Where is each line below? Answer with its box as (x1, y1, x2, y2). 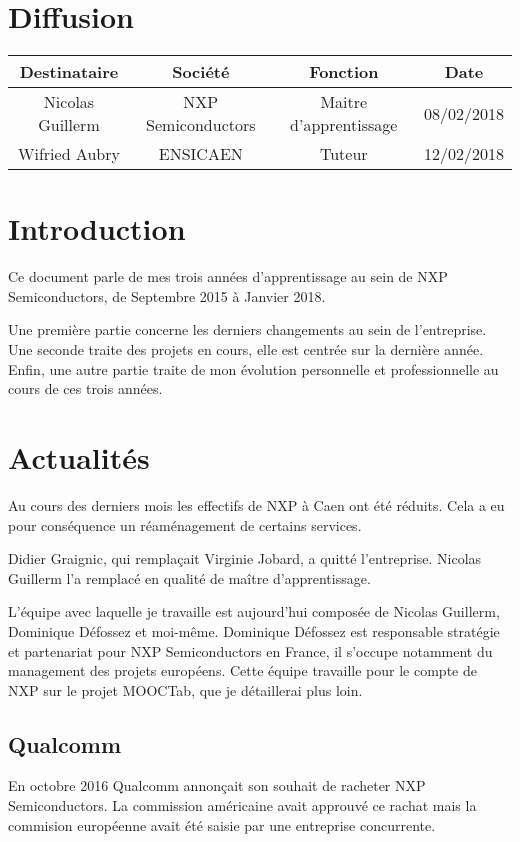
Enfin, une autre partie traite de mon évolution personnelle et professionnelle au (8, 358, 499, 379)
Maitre (320, 90, 368, 114)
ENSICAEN (158, 142, 243, 166)
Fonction (309, 60, 379, 84)
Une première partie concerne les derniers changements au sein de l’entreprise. (8, 319, 487, 340)
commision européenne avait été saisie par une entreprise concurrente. (8, 814, 436, 835)
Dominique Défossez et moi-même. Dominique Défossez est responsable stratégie (8, 620, 500, 641)
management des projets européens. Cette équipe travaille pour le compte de (8, 660, 477, 681)
